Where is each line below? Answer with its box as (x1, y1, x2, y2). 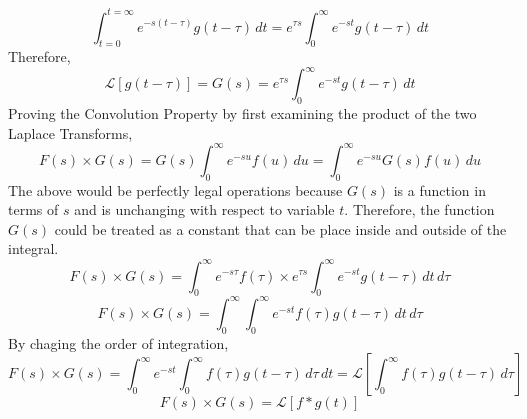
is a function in (393, 179, 486, 200)
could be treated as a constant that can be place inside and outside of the (54, 218, 507, 239)
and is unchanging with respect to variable (74, 199, 335, 220)
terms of (8, 199, 59, 220)
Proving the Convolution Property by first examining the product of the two (8, 103, 477, 124)
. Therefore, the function (344, 199, 495, 220)
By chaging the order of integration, (8, 332, 229, 353)
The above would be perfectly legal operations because (8, 179, 343, 200)
